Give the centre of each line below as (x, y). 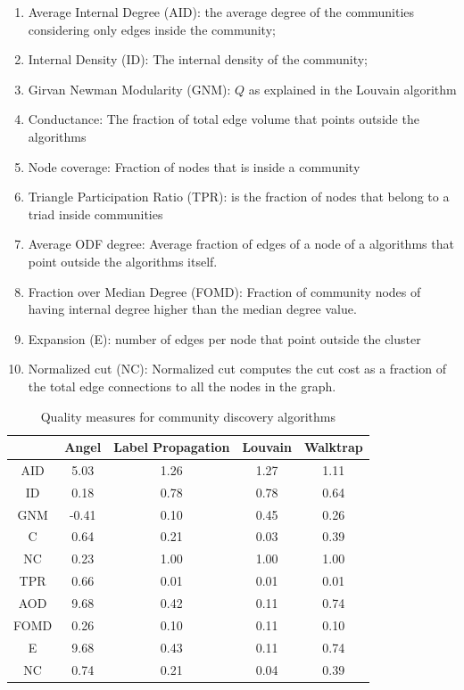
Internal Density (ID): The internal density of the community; (198, 59)
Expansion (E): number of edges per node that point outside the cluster (224, 338)
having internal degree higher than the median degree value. (192, 309)
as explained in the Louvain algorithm (352, 89)
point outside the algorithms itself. (123, 261)
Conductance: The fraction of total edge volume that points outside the (224, 119)
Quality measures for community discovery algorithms (188, 416)
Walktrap (333, 447)
